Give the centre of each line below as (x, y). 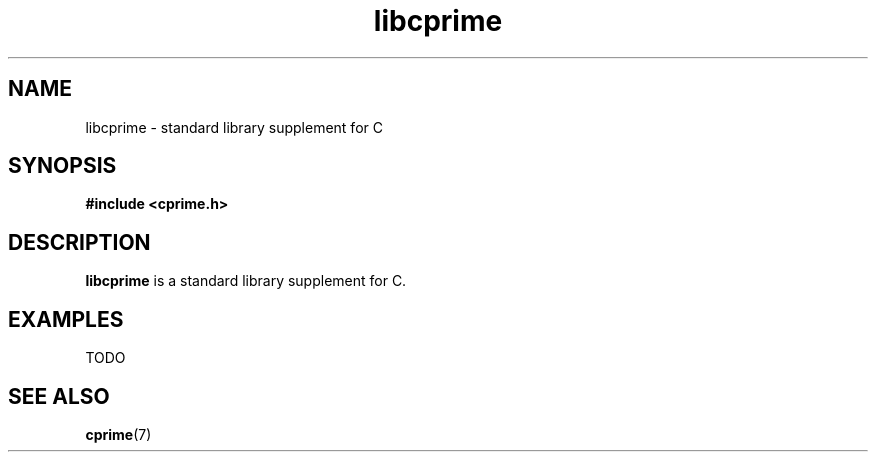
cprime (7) (118, 434)
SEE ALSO (59, 396)
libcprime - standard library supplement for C (234, 127)
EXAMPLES (66, 319)
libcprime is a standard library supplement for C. (246, 281)
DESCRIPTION (79, 242)
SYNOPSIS (62, 166)
